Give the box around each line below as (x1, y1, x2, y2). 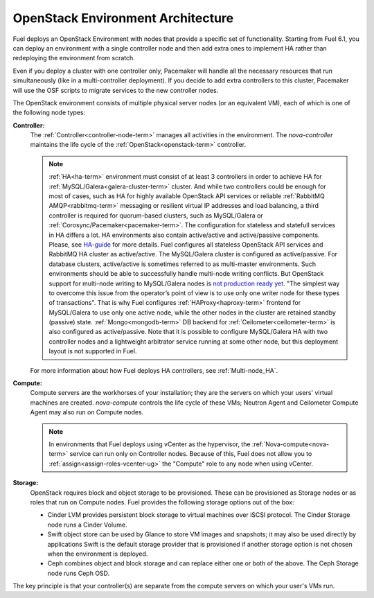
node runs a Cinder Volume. (47, 520, 127, 529)
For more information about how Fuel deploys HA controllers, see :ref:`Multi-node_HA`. (30, 366, 278, 374)
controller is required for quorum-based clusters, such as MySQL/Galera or (48, 211, 263, 220)
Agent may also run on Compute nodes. (30, 408, 144, 416)
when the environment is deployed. (47, 549, 148, 558)
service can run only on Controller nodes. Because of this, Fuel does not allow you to (69, 450, 312, 458)
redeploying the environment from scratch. (12, 54, 135, 62)
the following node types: (12, 108, 86, 117)
